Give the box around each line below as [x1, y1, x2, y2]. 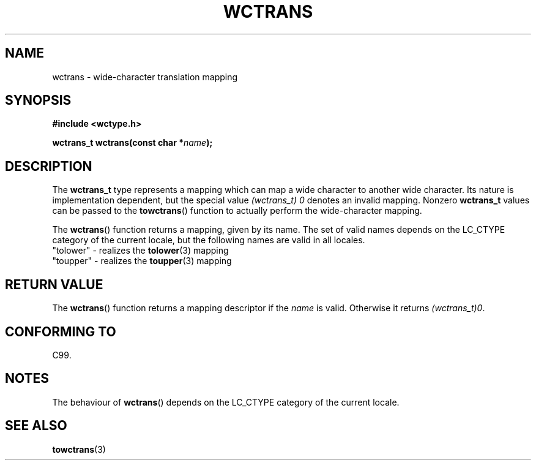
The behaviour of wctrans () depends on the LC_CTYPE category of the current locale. [52, 396, 400, 407]
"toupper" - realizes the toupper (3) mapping [52, 255, 232, 267]
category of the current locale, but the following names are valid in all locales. [52, 235, 365, 246]
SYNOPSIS [5, 93, 72, 108]
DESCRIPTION [5, 158, 92, 174]
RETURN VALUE [5, 276, 103, 292]
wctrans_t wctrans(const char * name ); [52, 137, 213, 148]
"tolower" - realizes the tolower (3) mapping [52, 245, 229, 256]
